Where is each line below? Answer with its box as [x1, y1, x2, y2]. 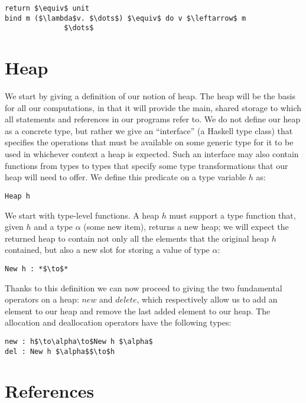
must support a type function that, [169, 209, 296, 221]
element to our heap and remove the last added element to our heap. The [5, 304, 271, 317]
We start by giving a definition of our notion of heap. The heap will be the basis [5, 90, 295, 102]
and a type [34, 220, 73, 233]
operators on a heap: [5, 293, 79, 305]
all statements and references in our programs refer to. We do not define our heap [5, 113, 301, 125]
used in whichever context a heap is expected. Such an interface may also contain [5, 148, 299, 160]
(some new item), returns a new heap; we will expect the [83, 220, 289, 233]
